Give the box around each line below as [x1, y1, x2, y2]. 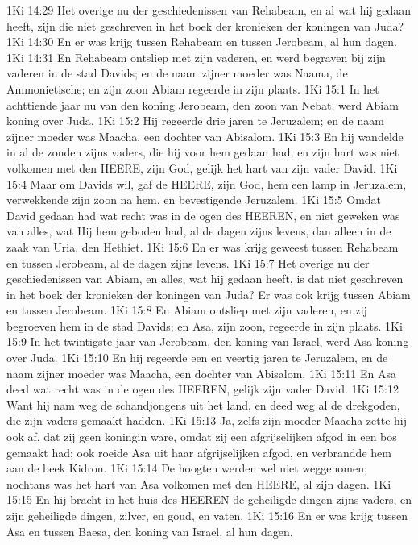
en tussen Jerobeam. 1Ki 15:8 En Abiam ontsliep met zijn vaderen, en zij [6, 302, 367, 318]
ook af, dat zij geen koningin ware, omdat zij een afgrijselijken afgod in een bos [6, 428, 397, 445]
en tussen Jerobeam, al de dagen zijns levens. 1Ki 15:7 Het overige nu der [6, 254, 370, 271]
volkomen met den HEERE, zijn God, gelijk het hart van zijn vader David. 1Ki [6, 159, 398, 176]
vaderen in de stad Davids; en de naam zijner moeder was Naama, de [6, 64, 348, 81]
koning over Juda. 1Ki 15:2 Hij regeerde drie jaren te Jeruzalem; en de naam [6, 112, 384, 129]
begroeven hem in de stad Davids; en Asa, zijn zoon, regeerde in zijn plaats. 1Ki [6, 317, 403, 334]
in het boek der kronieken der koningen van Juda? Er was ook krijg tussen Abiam [6, 285, 411, 302]
